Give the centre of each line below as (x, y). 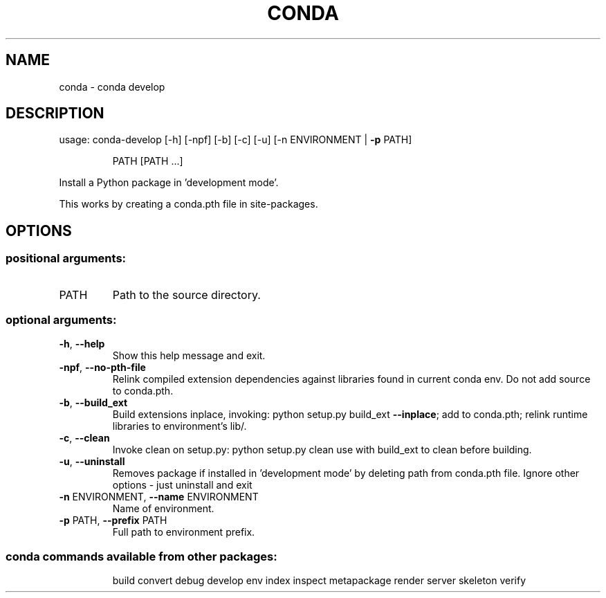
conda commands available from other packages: (141, 556)
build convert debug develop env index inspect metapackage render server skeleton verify (319, 581)
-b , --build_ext (93, 403)
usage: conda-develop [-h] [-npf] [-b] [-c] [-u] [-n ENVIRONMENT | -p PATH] (236, 140)
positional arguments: (66, 259)
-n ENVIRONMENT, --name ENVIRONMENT (159, 497)
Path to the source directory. (186, 295)
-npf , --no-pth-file (102, 368)
